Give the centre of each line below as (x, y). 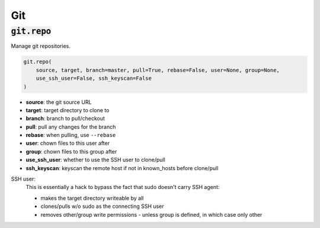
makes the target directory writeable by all (92, 198)
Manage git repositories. (41, 46)
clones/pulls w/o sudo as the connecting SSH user (102, 206)
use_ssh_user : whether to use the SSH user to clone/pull (95, 160)
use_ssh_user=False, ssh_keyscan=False (94, 79)
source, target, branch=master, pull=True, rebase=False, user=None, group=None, (158, 70)
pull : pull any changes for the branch (71, 126)
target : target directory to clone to (68, 110)
